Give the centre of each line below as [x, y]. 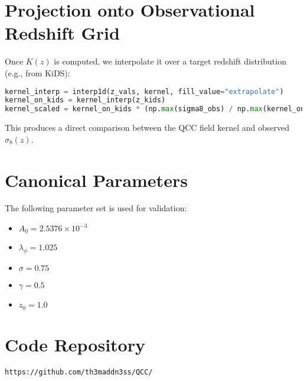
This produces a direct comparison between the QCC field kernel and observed [147, 127]
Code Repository [75, 344]
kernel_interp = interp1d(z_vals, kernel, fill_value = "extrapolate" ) [144, 91]
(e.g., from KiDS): [37, 72]
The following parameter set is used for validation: [96, 208]
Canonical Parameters [96, 180]
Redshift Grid [62, 33]
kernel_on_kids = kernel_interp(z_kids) [85, 100]
